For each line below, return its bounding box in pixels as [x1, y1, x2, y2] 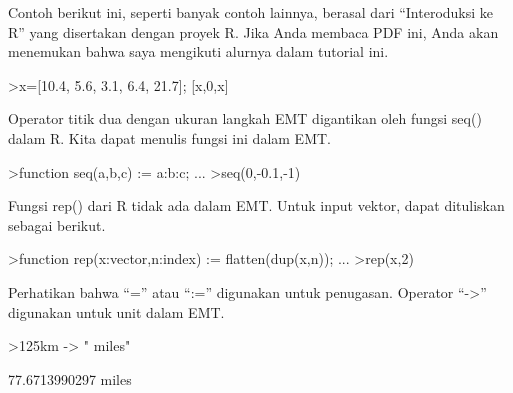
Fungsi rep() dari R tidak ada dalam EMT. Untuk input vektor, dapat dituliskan [8, 195, 505, 216]
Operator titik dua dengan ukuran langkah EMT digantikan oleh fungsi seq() [8, 108, 482, 129]
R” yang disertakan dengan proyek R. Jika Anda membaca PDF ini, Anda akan [8, 21, 499, 42]
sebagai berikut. [8, 214, 106, 235]
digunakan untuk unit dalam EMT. [8, 301, 225, 322]
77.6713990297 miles [8, 368, 132, 389]
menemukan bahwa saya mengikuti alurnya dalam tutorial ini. [8, 41, 389, 62]
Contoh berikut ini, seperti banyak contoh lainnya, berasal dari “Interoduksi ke [8, 2, 494, 22]
